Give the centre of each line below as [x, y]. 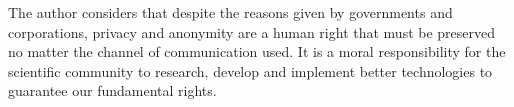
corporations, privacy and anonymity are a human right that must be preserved [252, 31]
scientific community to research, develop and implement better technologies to [250, 70]
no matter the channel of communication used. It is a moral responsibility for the [257, 51]
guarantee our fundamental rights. [112, 90]
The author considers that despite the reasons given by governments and [230, 12]
